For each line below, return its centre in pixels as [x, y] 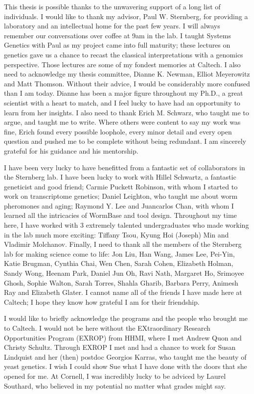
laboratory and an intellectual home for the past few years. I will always [112, 26]
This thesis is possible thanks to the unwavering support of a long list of [112, 6]
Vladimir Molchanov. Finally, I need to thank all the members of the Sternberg [123, 244]
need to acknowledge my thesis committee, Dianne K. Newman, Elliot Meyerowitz [127, 74]
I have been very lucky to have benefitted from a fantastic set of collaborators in [125, 167]
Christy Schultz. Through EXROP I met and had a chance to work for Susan [120, 347]
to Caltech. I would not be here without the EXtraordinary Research [107, 328]
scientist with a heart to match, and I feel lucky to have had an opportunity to [122, 102]
